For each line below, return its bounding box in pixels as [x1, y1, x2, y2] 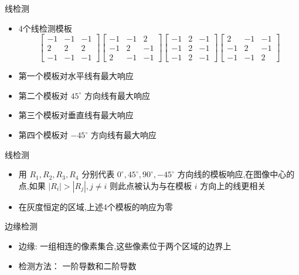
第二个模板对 [18, 89, 68, 101]
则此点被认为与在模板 [110, 179, 192, 191]
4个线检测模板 [18, 22, 72, 34]
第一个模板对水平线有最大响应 [18, 70, 134, 82]
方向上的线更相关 [200, 179, 266, 191]
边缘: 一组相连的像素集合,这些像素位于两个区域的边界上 [18, 240, 232, 252]
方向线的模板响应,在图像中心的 [177, 168, 295, 180]
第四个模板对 [18, 129, 68, 141]
